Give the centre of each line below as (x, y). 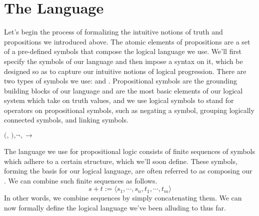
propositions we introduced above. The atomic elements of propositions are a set (127, 41)
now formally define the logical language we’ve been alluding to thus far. (115, 208)
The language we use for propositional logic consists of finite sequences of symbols (130, 151)
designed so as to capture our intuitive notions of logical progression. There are (125, 71)
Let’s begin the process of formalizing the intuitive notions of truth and (113, 32)
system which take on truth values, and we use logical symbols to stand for (119, 100)
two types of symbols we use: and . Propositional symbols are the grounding (120, 81)
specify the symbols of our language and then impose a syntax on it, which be (123, 61)
